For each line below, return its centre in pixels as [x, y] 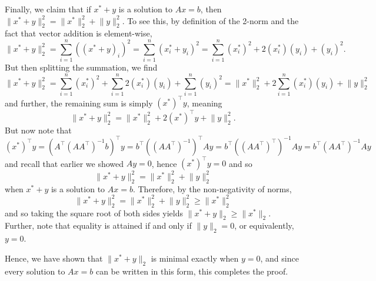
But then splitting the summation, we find [81, 67]
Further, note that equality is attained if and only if [98, 225]
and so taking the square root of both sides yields [94, 213]
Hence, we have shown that [54, 258]
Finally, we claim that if [48, 9]
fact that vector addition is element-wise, [79, 33]
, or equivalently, [264, 225]
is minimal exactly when [195, 258]
